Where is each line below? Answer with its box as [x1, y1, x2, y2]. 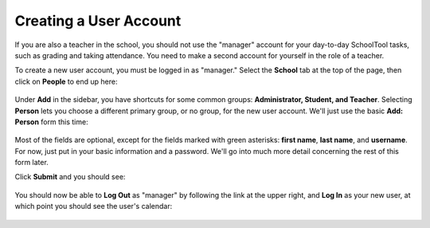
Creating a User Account [14, 12, 182, 29]
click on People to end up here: [14, 77, 118, 86]
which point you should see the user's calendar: [14, 202, 173, 211]
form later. [14, 158, 49, 167]
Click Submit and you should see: [14, 172, 126, 182]
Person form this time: [14, 116, 88, 127]
